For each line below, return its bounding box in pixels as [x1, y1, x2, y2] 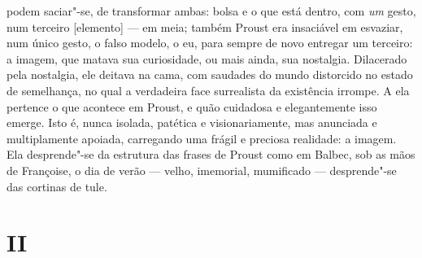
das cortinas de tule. [7, 177, 107, 195]
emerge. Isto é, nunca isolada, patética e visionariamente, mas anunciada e [7, 114, 377, 131]
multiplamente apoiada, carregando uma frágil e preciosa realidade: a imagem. [7, 129, 397, 146]
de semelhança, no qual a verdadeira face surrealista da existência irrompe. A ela [7, 81, 410, 98]
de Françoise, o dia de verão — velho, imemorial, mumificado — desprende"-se [7, 161, 397, 178]
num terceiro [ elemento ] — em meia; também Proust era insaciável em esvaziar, [7, 18, 403, 35]
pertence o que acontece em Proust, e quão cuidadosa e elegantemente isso [7, 98, 377, 115]
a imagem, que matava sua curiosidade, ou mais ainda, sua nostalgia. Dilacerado [7, 50, 407, 67]
